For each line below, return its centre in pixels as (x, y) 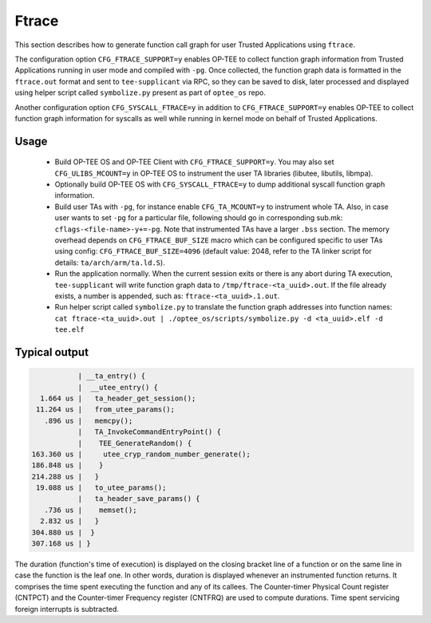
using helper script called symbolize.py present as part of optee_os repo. (140, 93)
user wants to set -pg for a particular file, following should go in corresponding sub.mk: (199, 218)
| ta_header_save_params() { (139, 499)
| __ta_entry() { (112, 376)
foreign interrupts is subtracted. (67, 609)
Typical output (52, 352)
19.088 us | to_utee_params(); (101, 488)
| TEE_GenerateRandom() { (134, 443)
